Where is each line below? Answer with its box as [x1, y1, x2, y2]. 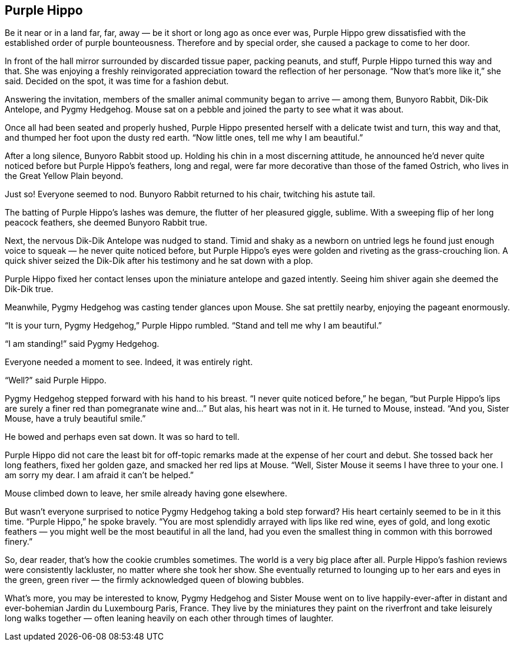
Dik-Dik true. [5, 284, 54, 294]
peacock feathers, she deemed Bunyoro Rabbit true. [5, 217, 207, 228]
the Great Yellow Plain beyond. [5, 171, 124, 181]
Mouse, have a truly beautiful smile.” [5, 413, 146, 424]
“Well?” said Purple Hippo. [5, 375, 107, 386]
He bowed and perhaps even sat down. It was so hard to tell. [5, 432, 240, 442]
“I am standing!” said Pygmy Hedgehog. [5, 339, 160, 349]
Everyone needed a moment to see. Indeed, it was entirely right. [5, 357, 253, 367]
